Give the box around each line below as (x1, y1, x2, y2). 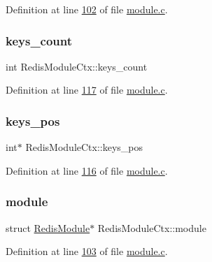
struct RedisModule (6, 220, 90, 235)
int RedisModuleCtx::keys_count (6, 59, 148, 73)
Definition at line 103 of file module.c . (6, 244, 168, 259)
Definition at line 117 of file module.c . (6, 82, 168, 97)
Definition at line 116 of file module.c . (6, 163, 168, 177)
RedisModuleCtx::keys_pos (25, 140, 143, 154)
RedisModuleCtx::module (97, 220, 206, 235)
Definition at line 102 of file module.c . (6, 2, 168, 16)
